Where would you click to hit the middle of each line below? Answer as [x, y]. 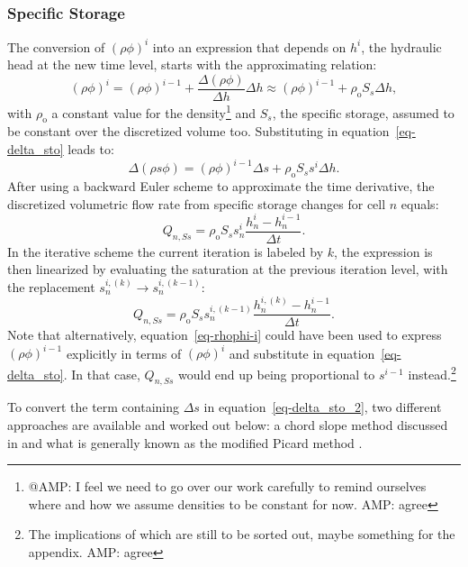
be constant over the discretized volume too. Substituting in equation [198, 131]
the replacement [51, 286]
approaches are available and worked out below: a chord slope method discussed [228, 425]
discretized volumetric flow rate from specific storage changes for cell [197, 203]
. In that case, [102, 374]
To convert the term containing [94, 407]
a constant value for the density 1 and [154, 111]
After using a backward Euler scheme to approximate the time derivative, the [221, 185]
